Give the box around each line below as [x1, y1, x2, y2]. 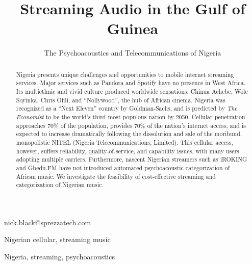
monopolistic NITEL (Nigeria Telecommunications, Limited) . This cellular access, [16, 138, 233, 146]
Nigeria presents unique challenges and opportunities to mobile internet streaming [16, 70, 234, 78]
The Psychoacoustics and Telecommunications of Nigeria [44, 47, 221, 58]
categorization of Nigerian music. [16, 180, 104, 189]
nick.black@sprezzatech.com [4, 217, 91, 227]
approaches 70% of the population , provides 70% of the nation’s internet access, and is [16, 121, 246, 129]
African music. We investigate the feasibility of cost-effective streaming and [16, 172, 216, 180]
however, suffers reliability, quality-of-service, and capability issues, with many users [16, 146, 239, 155]
